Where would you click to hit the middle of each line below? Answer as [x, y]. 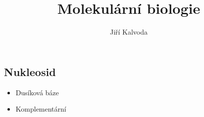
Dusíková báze [37, 92]
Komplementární [41, 109]
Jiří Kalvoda [129, 32]
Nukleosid [30, 71]
